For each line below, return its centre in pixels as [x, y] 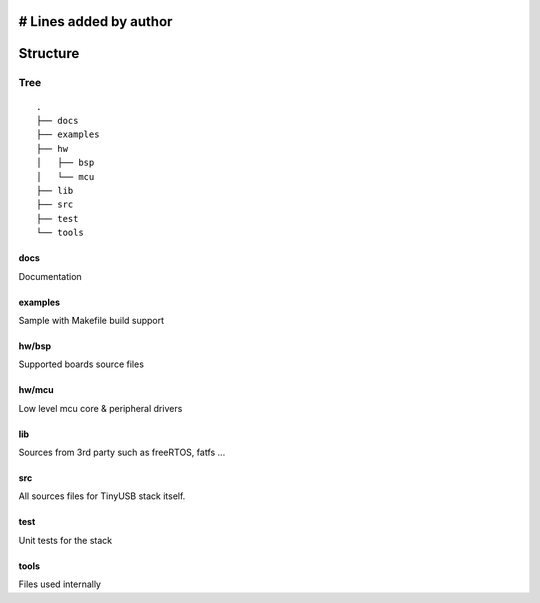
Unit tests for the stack [65, 540]
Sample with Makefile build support [91, 320]
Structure [49, 53]
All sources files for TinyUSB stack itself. [102, 496]
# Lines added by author [95, 21]
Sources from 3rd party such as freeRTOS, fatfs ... [122, 452]
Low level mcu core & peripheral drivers [100, 408]
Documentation [50, 276]
